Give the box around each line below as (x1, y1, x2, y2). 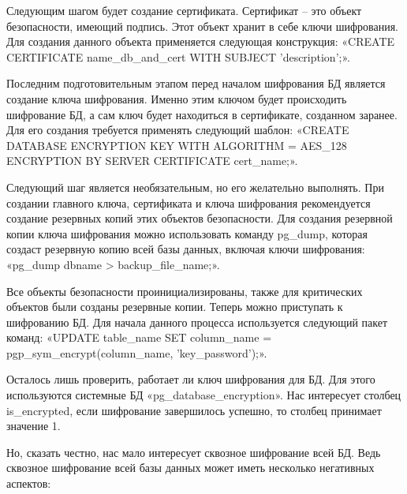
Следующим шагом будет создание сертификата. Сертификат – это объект (6, 2, 362, 18)
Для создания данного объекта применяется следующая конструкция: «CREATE (6, 33, 395, 50)
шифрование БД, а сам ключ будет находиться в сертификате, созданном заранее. (6, 106, 398, 122)
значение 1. (6, 417, 61, 434)
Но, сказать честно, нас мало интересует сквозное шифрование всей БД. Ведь (6, 443, 381, 460)
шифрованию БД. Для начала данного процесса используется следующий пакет (6, 313, 388, 330)
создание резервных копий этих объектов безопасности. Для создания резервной (6, 210, 393, 226)
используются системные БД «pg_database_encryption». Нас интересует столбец (6, 387, 401, 403)
